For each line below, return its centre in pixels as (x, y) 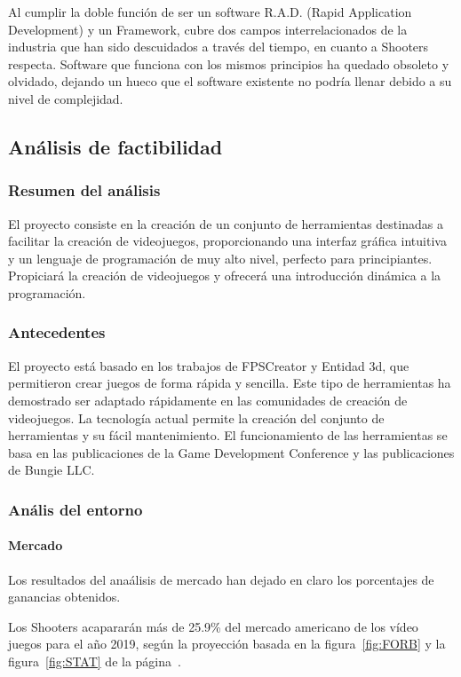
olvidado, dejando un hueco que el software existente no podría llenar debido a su (230, 81)
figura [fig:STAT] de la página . (95, 661)
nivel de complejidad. (66, 98)
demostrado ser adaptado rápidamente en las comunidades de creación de (208, 400)
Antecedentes (57, 332)
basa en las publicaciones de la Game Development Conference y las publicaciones (231, 452)
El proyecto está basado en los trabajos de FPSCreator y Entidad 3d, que (209, 365)
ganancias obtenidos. (64, 597)
